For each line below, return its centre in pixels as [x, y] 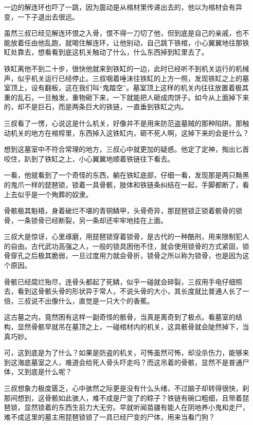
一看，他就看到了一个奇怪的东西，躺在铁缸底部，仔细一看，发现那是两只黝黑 [126, 175]
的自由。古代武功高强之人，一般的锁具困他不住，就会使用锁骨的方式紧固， [123, 246]
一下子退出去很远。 [48, 16]
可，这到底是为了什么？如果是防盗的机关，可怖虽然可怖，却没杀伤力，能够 [123, 353]
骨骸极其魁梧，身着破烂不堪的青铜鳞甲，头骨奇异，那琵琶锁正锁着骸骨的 [120, 211]
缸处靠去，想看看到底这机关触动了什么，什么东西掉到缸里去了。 [106, 52]
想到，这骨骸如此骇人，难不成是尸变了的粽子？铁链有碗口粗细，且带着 [130, 397]
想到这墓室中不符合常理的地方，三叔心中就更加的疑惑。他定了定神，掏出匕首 [126, 149]
